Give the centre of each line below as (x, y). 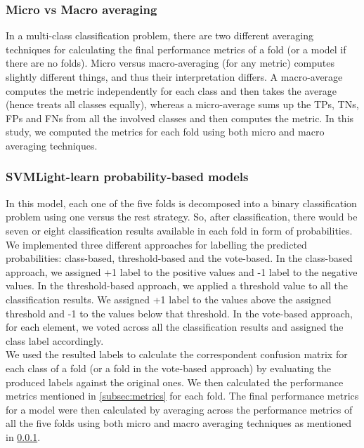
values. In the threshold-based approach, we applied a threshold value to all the (177, 285)
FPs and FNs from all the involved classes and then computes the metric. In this (180, 118)
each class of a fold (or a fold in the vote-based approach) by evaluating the (169, 368)
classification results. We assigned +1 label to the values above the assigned (169, 299)
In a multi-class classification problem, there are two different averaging (160, 35)
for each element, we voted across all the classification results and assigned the (175, 327)
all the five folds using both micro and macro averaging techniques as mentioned (178, 423)
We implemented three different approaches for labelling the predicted (156, 244)
